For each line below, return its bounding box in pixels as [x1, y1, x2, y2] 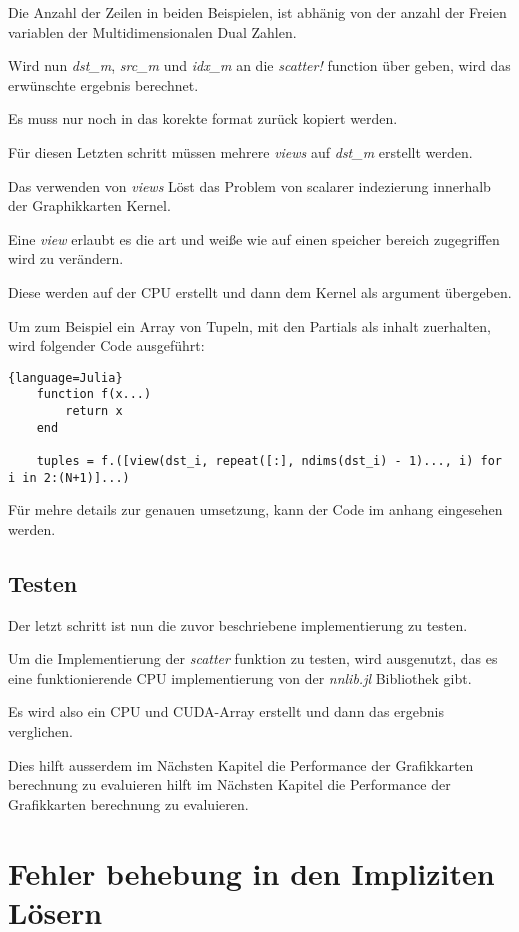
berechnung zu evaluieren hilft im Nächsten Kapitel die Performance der [8, 774, 451, 795]
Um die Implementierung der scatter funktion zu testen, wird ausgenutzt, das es [8, 648, 498, 669]
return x [65, 404, 123, 419]
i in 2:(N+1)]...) [8, 470, 130, 485]
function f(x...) [36, 387, 152, 402]
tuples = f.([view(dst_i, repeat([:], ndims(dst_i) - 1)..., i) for [36, 454, 502, 468]
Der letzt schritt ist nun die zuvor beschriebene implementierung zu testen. [8, 614, 468, 635]
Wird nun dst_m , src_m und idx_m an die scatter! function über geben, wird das [8, 55, 511, 76]
